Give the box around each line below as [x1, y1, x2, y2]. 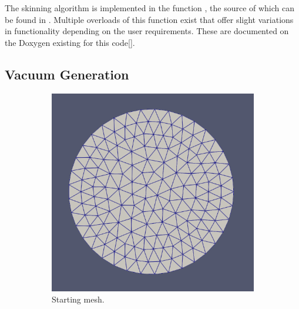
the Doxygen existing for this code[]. [5, 36, 135, 48]
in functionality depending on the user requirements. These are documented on [5, 25, 289, 37]
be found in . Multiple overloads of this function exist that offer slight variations [5, 13, 294, 25]
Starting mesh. [52, 293, 105, 305]
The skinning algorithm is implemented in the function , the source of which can [5, 2, 295, 14]
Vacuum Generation [5, 65, 129, 83]
